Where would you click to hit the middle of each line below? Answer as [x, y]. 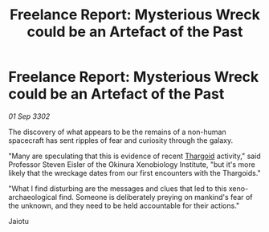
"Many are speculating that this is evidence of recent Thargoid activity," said [134, 156]
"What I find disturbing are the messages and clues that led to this [118, 188]
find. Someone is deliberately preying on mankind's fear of [156, 197]
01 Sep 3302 [29, 116]
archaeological [33, 197]
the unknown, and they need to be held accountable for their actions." [124, 206]
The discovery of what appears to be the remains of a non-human [117, 132]
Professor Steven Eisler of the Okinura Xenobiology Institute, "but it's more [132, 164]
